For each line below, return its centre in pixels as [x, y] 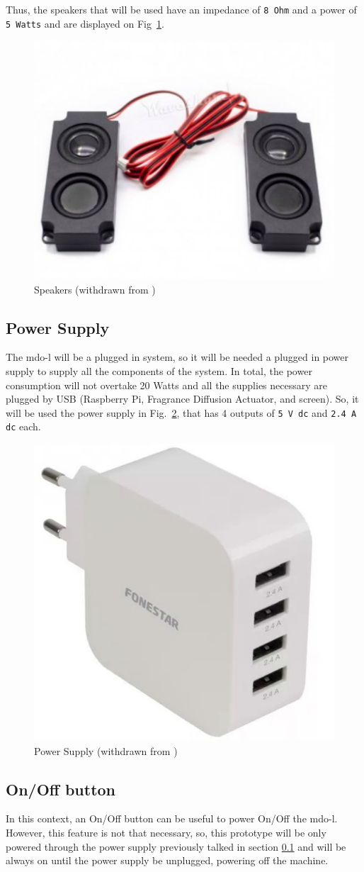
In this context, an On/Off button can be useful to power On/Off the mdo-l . [172, 818]
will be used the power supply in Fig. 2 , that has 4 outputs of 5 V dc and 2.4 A [181, 412]
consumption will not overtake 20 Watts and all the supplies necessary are [167, 385]
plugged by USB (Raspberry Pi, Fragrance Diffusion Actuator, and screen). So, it [182, 399]
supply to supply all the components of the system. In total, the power [159, 370]
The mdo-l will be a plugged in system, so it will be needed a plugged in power [177, 357]
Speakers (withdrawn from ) [95, 289]
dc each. [23, 426]
